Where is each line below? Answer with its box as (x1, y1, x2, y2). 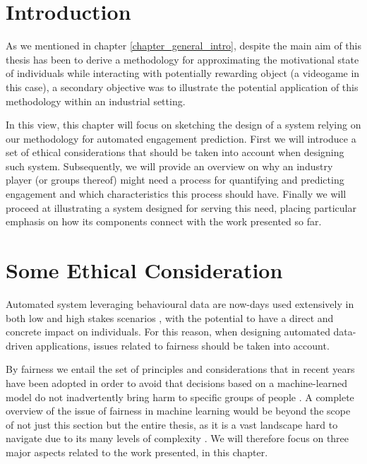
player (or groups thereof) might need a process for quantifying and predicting (6, 172, 344, 187)
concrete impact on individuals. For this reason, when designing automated (6, 324, 330, 339)
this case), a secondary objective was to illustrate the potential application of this (6, 79, 359, 94)
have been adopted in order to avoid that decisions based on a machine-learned (6, 375, 348, 390)
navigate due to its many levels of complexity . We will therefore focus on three (6, 431, 349, 446)
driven (6, 338, 33, 352)
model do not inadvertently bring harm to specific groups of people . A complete (6, 389, 354, 404)
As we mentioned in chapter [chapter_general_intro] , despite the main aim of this (6, 38, 361, 53)
